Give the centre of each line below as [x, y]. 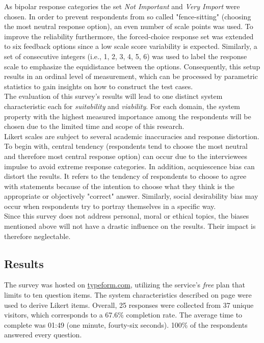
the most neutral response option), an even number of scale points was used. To [129, 26]
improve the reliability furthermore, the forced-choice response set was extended [129, 36]
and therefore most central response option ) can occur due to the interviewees [126, 156]
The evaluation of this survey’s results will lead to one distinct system [113, 96]
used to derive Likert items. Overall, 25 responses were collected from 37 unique [129, 305]
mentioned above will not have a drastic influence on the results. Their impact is [130, 226]
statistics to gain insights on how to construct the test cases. [99, 86]
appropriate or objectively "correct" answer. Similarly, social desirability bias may [131, 196]
